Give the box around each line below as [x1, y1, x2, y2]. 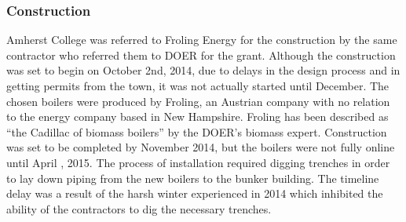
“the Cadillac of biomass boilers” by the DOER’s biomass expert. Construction [6, 123, 387, 140]
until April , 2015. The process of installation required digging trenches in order [6, 154, 390, 170]
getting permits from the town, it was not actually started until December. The [6, 78, 390, 93]
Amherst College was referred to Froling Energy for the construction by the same [6, 31, 397, 48]
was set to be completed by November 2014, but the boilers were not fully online [6, 139, 395, 155]
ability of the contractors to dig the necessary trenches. [6, 200, 272, 217]
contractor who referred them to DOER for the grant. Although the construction [6, 46, 396, 63]
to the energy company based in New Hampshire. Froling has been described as [6, 108, 389, 125]
